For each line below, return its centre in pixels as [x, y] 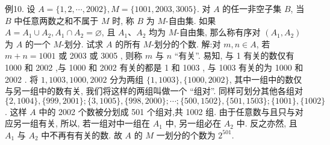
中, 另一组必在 [193, 123]
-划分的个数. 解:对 [186, 43]
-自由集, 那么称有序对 [219, 32]
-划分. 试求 [82, 43]
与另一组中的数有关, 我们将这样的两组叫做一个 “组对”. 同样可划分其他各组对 [154, 91]
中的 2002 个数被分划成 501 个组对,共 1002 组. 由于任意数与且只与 [167, 111]
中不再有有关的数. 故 [82, 135]
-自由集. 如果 [191, 20]
